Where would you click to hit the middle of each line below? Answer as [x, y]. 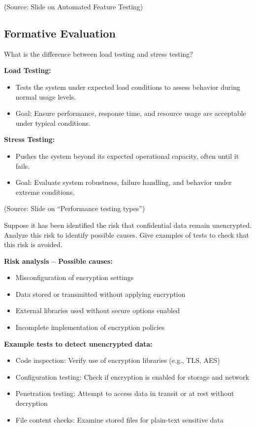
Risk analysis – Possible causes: [58, 261]
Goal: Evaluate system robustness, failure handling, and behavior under [124, 182]
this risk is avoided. [33, 244]
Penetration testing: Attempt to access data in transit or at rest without [125, 393]
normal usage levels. [46, 96]
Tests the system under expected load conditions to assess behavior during [128, 87]
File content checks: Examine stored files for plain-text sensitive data [119, 419]
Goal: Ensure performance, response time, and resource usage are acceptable [131, 113]
